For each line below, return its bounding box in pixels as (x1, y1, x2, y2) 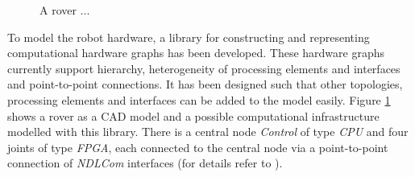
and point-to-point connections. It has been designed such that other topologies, (7, 76, 403, 93)
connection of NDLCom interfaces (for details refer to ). (7, 154, 283, 171)
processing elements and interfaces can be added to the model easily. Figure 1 (7, 91, 391, 108)
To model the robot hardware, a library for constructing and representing (7, 28, 370, 45)
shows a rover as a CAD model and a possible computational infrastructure (7, 107, 380, 124)
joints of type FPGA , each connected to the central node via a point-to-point (7, 138, 388, 155)
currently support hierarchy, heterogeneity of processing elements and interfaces (7, 60, 400, 76)
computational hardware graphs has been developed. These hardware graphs (7, 44, 385, 61)
